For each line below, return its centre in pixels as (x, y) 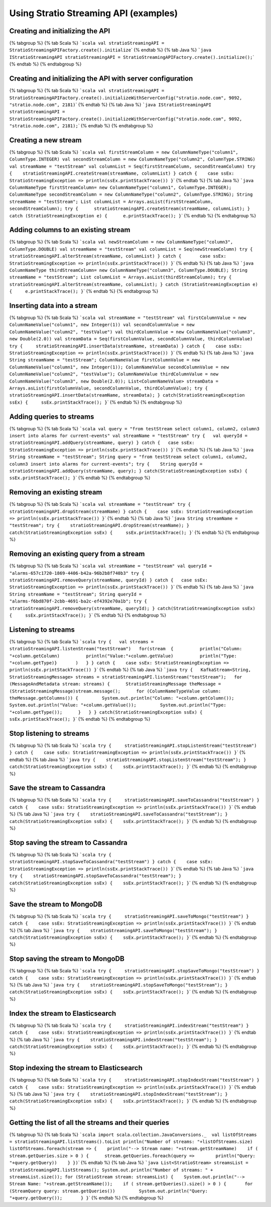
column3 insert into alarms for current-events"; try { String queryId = (106, 464)
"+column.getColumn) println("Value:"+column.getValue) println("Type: (123, 656)
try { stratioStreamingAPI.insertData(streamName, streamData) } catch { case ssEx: (126, 346)
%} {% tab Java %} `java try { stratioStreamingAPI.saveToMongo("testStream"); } (113, 930)
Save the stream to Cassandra (57, 788)
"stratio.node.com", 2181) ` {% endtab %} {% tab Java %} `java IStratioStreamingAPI (110, 104)
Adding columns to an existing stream (70, 230)
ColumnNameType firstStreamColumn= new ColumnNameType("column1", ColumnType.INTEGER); (120, 187)
